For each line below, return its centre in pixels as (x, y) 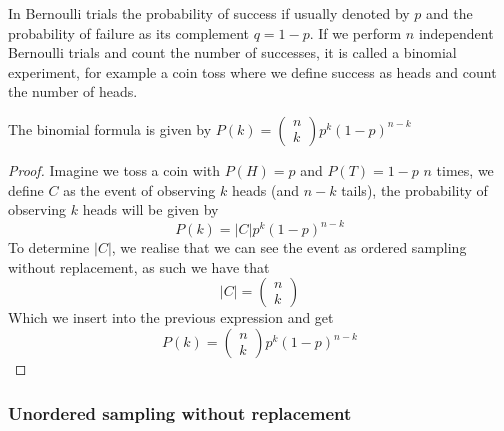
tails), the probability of (414, 189)
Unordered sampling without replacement (180, 412)
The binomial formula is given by (110, 128)
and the (449, 13)
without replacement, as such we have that (139, 266)
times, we (465, 169)
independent (456, 32)
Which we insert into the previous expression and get (171, 317)
